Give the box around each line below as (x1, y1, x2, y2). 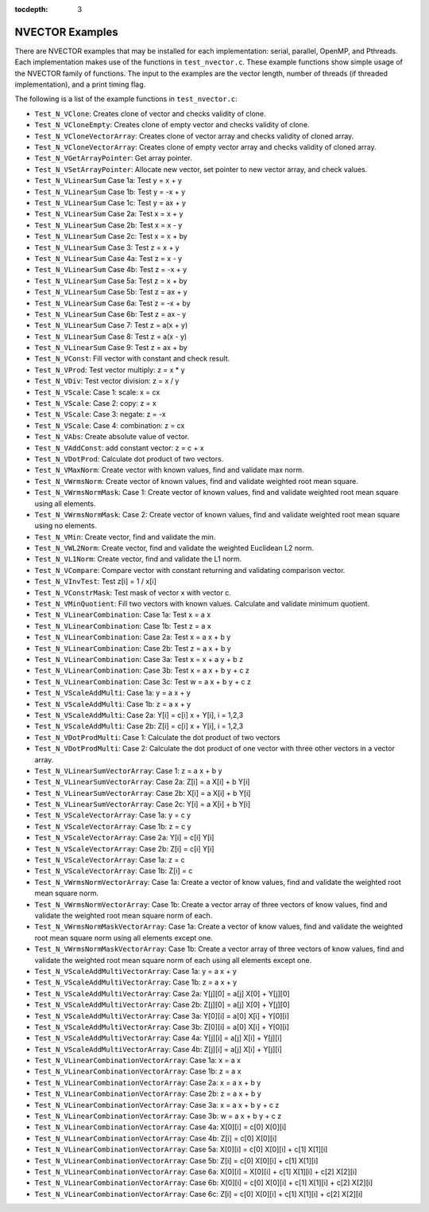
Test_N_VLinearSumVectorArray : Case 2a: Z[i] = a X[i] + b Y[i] (34, 777, 250, 787)
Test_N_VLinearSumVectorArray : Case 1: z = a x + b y (34, 766, 222, 775)
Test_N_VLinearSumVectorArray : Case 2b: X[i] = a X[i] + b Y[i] (34, 788, 251, 797)
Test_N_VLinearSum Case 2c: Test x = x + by (34, 232, 188, 241)
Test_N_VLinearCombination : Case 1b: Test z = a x (34, 621, 211, 630)
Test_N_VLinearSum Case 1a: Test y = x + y (34, 176, 183, 185)
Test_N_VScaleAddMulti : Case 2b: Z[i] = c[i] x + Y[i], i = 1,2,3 (34, 721, 244, 731)
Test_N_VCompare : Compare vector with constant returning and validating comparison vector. (34, 565, 346, 575)
